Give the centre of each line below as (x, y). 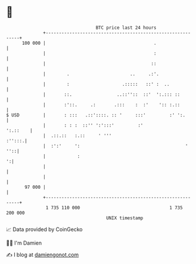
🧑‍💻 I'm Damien (24, 243)
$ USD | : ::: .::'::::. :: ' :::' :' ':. (96, 115)
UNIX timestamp (125, 218)
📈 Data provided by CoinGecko (44, 229)
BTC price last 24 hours (126, 28)
